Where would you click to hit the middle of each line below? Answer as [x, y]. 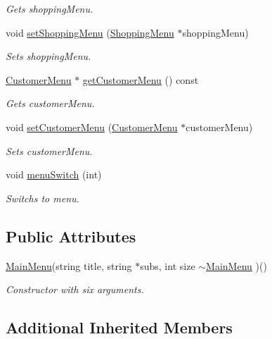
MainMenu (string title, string [69, 265]
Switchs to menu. [43, 198]
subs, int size [168, 265]
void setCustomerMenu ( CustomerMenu [92, 127]
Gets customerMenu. [50, 103]
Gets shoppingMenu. [50, 8]
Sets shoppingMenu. [48, 56]
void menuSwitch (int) [54, 174]
